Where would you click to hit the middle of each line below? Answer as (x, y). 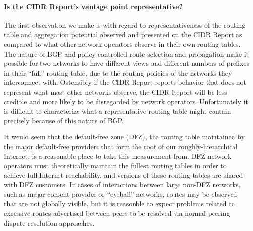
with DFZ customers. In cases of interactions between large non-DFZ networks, (122, 184)
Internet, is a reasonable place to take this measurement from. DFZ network (118, 156)
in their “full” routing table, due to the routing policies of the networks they (118, 72)
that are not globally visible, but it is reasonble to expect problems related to (119, 203)
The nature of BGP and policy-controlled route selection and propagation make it (126, 53)
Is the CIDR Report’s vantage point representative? (94, 6)
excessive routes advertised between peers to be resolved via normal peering (117, 213)
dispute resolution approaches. (49, 222)
